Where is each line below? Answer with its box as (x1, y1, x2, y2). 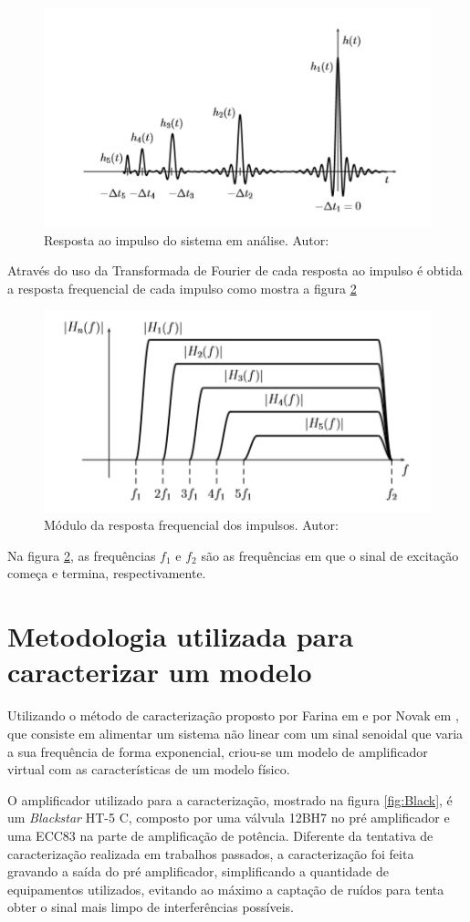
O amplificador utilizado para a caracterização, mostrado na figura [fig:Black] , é (7, 790, 453, 809)
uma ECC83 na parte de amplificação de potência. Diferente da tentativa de (7, 825, 433, 844)
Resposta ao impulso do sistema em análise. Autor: (44, 230, 329, 249)
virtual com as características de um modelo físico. (7, 760, 290, 779)
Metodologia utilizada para (7, 617, 354, 655)
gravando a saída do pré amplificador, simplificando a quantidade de (7, 862, 389, 881)
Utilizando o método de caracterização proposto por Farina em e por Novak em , (7, 706, 459, 725)
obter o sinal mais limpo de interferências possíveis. (7, 897, 295, 917)
